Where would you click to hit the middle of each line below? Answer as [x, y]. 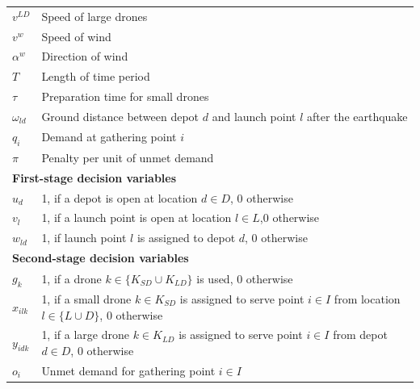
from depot [360, 335]
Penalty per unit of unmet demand [128, 157]
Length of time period [96, 76]
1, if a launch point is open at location [136, 218]
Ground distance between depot [120, 116]
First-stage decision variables [94, 177]
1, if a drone [71, 278]
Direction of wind [85, 56]
